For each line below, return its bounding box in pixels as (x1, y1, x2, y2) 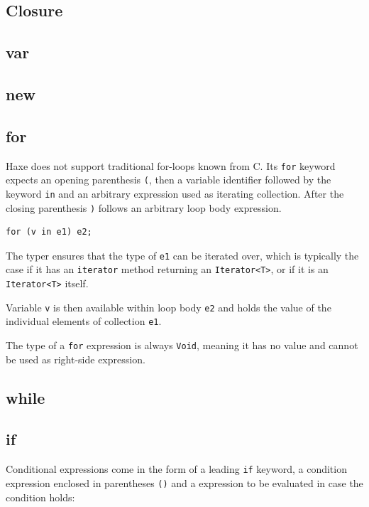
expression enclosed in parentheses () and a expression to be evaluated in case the (6, 475, 363, 490)
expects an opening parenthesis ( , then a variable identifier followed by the (6, 172, 331, 187)
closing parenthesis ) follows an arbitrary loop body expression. (6, 200, 282, 215)
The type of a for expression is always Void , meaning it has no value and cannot (6, 338, 358, 353)
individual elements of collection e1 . (6, 314, 162, 329)
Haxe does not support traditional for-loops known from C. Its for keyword (6, 158, 336, 173)
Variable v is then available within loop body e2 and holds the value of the (6, 299, 331, 314)
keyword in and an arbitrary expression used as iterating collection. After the (6, 186, 344, 201)
